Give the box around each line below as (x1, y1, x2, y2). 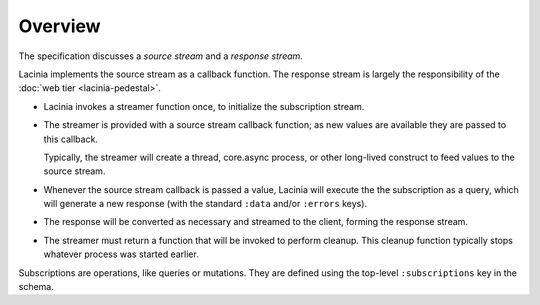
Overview (18, 15, 101, 37)
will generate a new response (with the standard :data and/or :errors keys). (43, 198, 368, 210)
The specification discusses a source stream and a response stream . (18, 50, 304, 62)
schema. (18, 281, 54, 293)
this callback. (43, 133, 99, 145)
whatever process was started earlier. (43, 248, 199, 260)
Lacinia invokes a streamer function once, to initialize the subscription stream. (43, 100, 365, 112)
